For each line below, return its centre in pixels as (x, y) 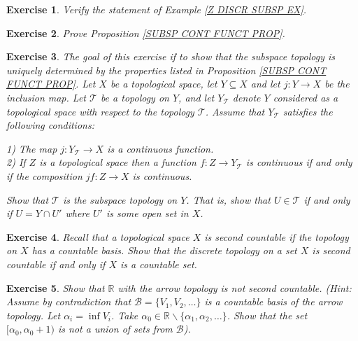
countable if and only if (56, 264)
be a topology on (135, 97)
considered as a (306, 97)
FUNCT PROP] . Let (51, 84)
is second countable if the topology (277, 236)
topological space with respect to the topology (100, 111)
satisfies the (308, 111)
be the (337, 84)
